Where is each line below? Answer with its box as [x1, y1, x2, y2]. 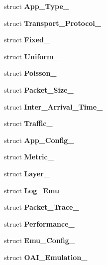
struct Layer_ [4, 168, 50, 178]
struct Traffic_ [4, 118, 53, 129]
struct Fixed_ [4, 34, 50, 45]
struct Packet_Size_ [4, 84, 74, 95]
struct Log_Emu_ [4, 185, 66, 195]
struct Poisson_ [4, 68, 57, 78]
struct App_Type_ [4, 1, 69, 11]
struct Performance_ [4, 218, 75, 229]
